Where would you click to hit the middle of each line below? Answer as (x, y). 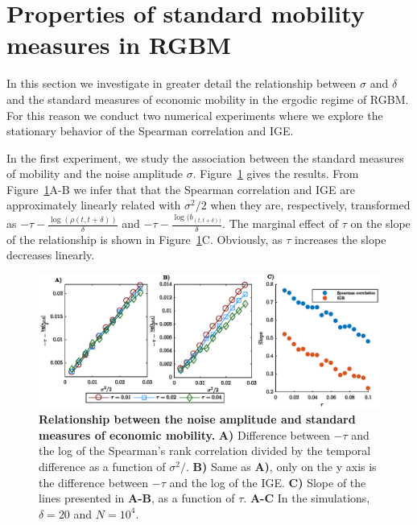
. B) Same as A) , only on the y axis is (281, 467)
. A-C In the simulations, (307, 498)
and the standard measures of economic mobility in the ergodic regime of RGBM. (208, 99)
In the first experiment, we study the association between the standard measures (205, 157)
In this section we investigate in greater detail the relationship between (182, 83)
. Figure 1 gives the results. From (276, 174)
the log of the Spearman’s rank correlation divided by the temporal (205, 451)
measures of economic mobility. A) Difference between (184, 434)
